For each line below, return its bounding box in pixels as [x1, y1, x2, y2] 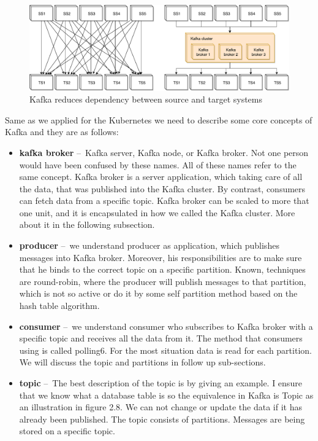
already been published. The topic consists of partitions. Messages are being [19, 412, 305, 425]
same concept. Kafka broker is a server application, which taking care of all [19, 170, 303, 183]
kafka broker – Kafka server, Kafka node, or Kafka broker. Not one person [19, 146, 309, 158]
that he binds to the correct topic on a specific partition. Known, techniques [19, 263, 306, 276]
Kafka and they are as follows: [5, 125, 119, 138]
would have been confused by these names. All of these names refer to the [19, 158, 297, 171]
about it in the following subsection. [19, 218, 155, 231]
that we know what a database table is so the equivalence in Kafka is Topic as [19, 388, 314, 401]
